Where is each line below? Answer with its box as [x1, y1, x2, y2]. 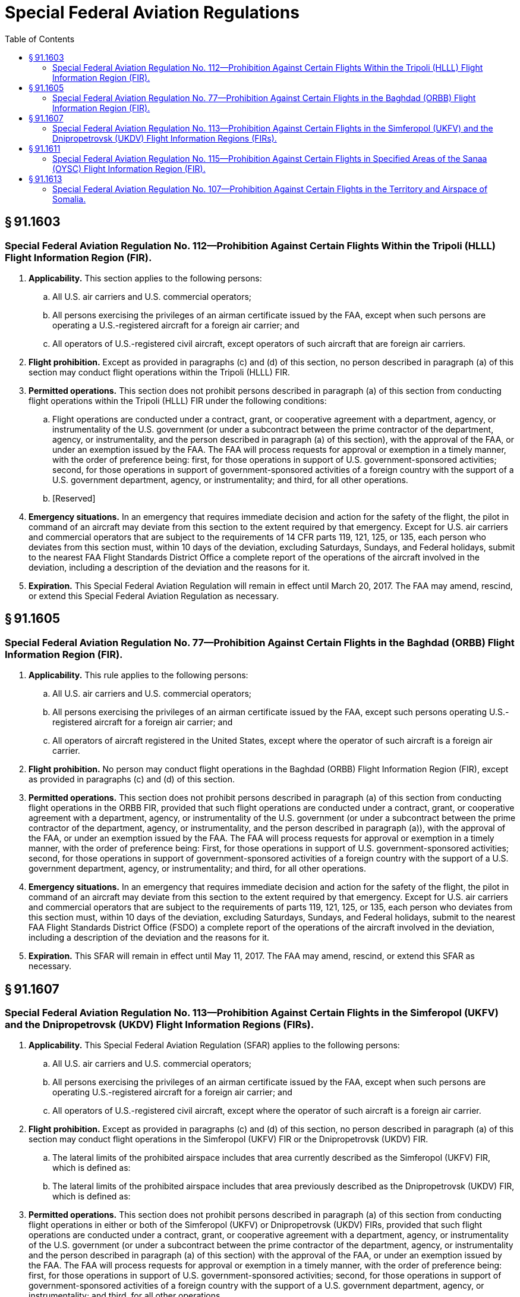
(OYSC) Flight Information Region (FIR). [52, 163, 206, 174]
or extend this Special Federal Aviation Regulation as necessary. [29, 590, 279, 601]
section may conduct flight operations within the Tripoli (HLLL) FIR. [29, 366, 290, 377]
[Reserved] [52, 493, 96, 503]
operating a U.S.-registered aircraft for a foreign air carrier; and [52, 319, 300, 330]
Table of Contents [5, 33, 75, 44]
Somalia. [52, 193, 86, 204]
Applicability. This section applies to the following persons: [29, 272, 262, 283]
